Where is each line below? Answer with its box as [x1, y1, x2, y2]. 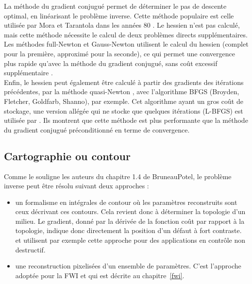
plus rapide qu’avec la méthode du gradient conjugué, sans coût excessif [4, 58, 218, 68]
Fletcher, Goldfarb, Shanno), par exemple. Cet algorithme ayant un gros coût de [4, 96, 243, 106]
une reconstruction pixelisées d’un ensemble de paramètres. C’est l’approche [15, 261, 241, 271]
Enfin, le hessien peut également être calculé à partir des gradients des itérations [4, 77, 244, 87]
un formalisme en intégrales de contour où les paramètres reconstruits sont [15, 197, 237, 207]
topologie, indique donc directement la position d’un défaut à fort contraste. [15, 225, 242, 235]
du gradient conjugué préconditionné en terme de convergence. [4, 124, 190, 134]
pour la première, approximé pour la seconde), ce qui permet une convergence [4, 48, 235, 58]
